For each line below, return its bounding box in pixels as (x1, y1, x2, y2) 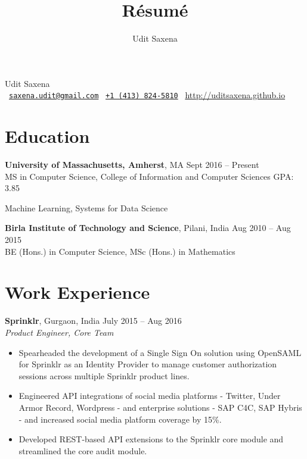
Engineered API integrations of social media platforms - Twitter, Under (18, 389, 281, 402)
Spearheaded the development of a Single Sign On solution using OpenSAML (18, 346, 302, 358)
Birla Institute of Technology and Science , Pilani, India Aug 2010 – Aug (5, 221, 291, 234)
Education (5, 124, 90, 148)
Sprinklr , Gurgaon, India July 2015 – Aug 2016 (5, 314, 182, 327)
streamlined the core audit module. (18, 444, 147, 457)
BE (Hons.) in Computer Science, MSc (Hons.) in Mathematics (5, 245, 235, 257)
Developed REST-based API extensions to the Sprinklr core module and (18, 433, 284, 445)
